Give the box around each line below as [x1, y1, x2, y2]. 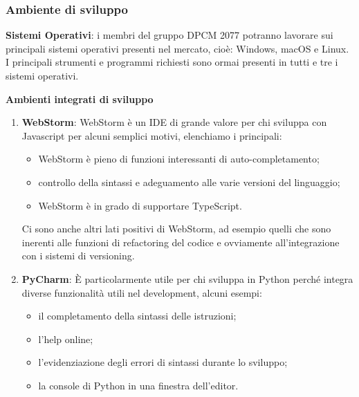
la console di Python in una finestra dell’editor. [38, 378, 239, 392]
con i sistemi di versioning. [21, 248, 135, 263]
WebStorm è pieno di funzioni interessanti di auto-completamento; [38, 151, 320, 166]
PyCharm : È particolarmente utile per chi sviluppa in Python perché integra [21, 271, 353, 286]
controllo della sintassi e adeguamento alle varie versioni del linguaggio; [38, 174, 340, 189]
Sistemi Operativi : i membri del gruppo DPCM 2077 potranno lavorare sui [6, 28, 333, 42]
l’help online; [38, 331, 93, 346]
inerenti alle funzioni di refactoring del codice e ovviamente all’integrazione [21, 234, 340, 249]
